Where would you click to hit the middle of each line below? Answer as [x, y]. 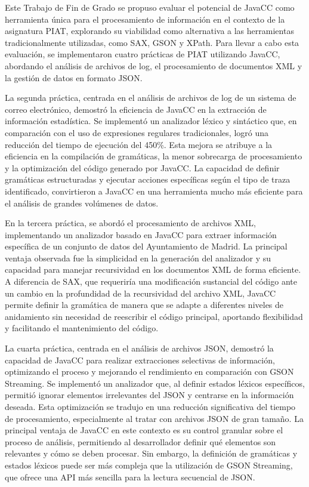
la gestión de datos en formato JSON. [74, 77]
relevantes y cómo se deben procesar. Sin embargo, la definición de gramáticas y [151, 453]
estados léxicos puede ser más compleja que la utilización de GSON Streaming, [149, 465]
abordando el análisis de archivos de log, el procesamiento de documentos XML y [154, 65]
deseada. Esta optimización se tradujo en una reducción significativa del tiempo [150, 406]
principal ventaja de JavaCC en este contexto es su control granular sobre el [144, 430]
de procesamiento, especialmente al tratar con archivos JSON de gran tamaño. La [154, 418]
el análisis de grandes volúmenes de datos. [82, 203]
